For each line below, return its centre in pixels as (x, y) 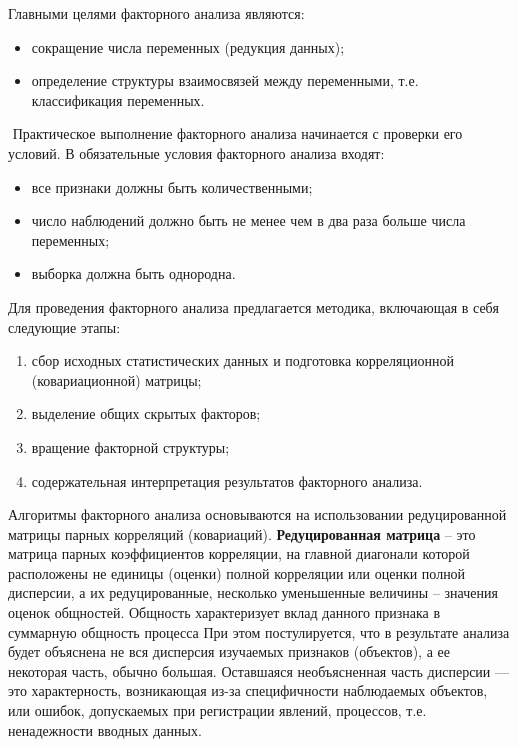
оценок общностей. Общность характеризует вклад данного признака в (224, 612)
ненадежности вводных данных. (105, 729)
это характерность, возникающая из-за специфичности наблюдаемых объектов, (248, 690)
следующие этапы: (64, 326)
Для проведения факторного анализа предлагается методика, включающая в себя (253, 306)
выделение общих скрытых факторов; (146, 413)
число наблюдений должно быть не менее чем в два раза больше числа (248, 220)
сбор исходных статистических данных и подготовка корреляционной (242, 360)
